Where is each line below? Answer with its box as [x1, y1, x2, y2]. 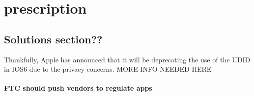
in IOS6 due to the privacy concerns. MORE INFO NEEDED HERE [4, 64, 212, 74]
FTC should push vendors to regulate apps [4, 83, 152, 93]
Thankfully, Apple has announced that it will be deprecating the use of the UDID [4, 54, 251, 64]
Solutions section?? [4, 31, 103, 46]
